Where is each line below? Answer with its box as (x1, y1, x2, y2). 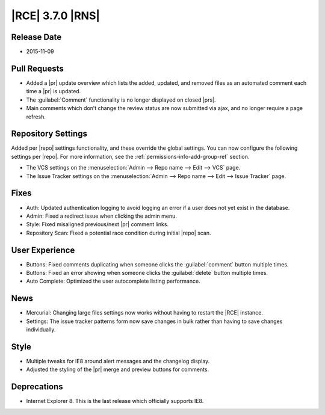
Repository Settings (11, 129, 87, 139)
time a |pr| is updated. (26, 88, 81, 95)
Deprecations (11, 382, 63, 392)
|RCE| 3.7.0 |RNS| (11, 9, 101, 22)
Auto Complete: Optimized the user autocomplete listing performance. (26, 277, 201, 285)
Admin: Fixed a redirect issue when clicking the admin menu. (26, 212, 178, 220)
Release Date (11, 32, 62, 42)
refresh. (26, 113, 46, 120)
